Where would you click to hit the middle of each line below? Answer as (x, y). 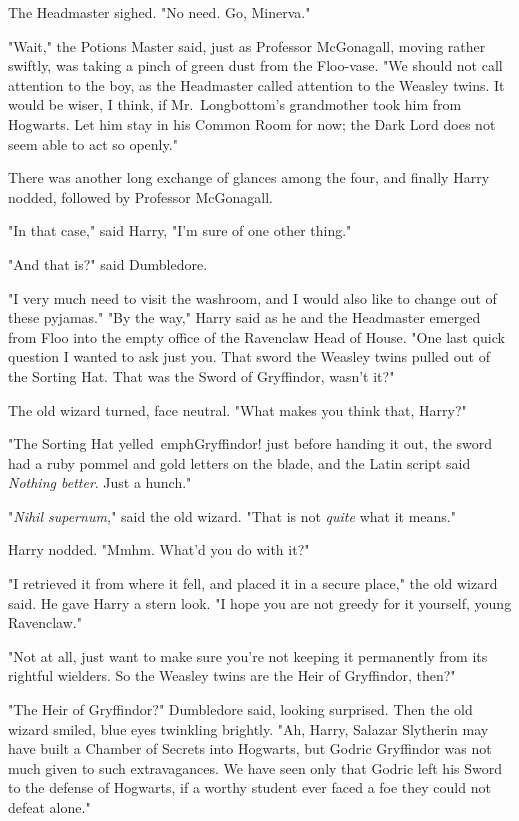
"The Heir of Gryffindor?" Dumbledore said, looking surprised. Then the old (240, 709)
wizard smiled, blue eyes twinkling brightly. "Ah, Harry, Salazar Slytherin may (248, 728)
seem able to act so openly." (93, 143)
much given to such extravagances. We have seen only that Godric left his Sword (255, 767)
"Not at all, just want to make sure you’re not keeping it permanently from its (248, 655)
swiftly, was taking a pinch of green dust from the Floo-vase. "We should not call (255, 65)
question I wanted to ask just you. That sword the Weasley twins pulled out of (249, 356)
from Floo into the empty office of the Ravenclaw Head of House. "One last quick (256, 336)
